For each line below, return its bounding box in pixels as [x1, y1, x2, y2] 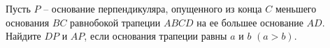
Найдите [6, 29, 41, 43]
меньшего [275, 1, 317, 15]
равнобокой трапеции [70, 15, 161, 29]
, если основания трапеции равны [84, 29, 227, 43]
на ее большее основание [196, 15, 303, 29]
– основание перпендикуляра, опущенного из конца [43, 1, 262, 15]
